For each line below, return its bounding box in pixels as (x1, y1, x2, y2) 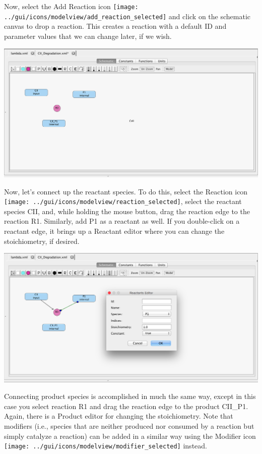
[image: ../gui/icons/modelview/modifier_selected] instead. (4, 440, 207, 451)
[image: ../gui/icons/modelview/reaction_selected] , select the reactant (4, 196, 242, 207)
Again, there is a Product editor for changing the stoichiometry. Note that (4, 411, 233, 421)
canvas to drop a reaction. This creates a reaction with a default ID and (4, 21, 227, 31)
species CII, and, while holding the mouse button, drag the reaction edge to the (4, 206, 250, 216)
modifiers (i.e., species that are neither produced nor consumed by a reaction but (4, 420, 254, 431)
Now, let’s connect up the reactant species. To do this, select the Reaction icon (4, 186, 248, 196)
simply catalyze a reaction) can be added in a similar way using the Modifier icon (4, 430, 256, 441)
